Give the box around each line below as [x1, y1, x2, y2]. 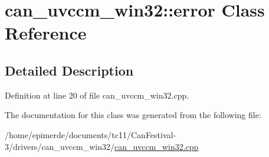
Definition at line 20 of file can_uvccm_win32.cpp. [5, 89, 189, 101]
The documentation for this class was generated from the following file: [5, 109, 261, 121]
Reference [5, 21, 87, 45]
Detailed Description [5, 61, 134, 79]
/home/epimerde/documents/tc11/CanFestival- [5, 128, 176, 140]
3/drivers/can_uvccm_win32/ [5, 140, 115, 152]
